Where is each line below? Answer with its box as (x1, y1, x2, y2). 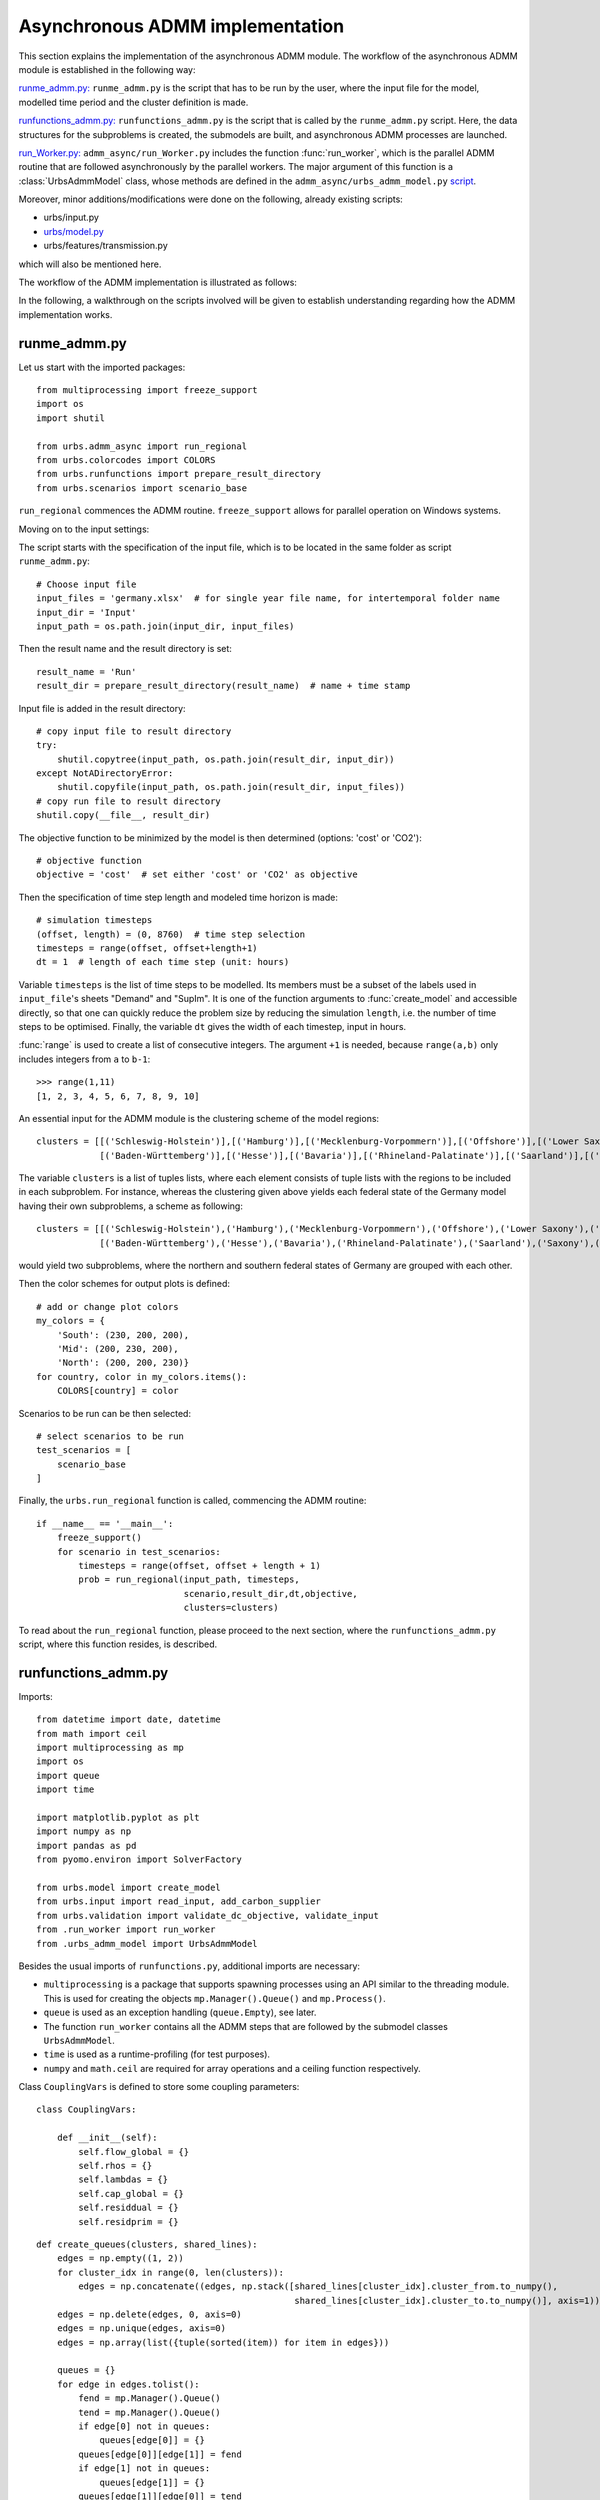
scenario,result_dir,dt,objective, (183, 1588, 359, 1599)
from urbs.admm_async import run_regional (36, 440, 248, 452)
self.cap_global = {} (78, 2188, 185, 2199)
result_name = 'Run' (36, 666, 137, 677)
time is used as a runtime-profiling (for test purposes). (43, 2048, 270, 2060)
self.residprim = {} (78, 2216, 179, 2227)
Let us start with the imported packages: (18, 361, 186, 373)
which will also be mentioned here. (18, 258, 162, 270)
